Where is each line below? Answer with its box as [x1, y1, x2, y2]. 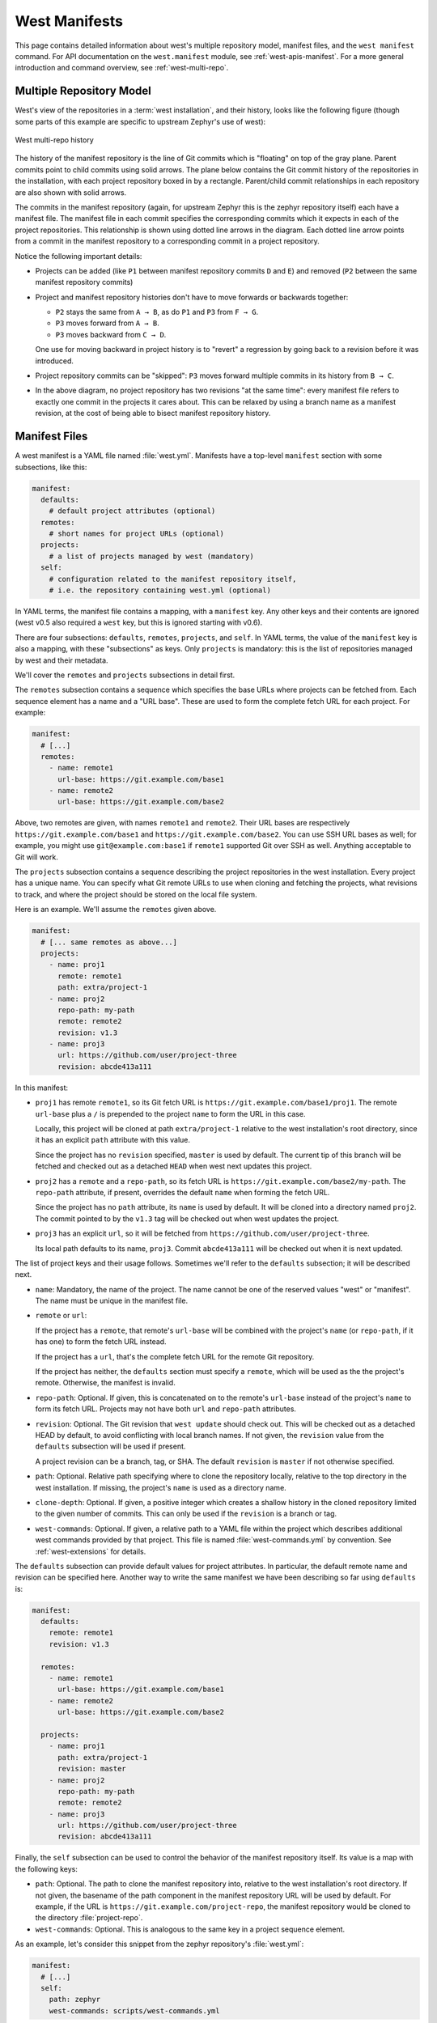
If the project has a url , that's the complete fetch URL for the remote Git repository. [35, 1351, 315, 1361]
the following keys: [15, 1864, 78, 1873]
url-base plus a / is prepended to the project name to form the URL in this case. [35, 1109, 306, 1118]
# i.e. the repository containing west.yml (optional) [49, 586, 271, 595]
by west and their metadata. [15, 655, 108, 665]
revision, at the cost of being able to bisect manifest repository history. [35, 409, 271, 418]
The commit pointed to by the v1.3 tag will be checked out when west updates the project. [35, 1214, 340, 1224]
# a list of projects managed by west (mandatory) [49, 551, 254, 561]
